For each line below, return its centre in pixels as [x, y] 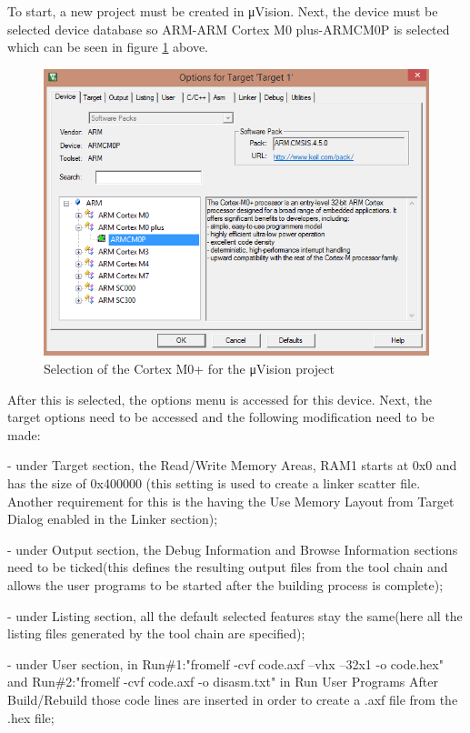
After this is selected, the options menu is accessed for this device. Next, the [220, 399]
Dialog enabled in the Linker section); [113, 519]
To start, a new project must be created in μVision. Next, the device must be [223, 11]
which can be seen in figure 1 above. [108, 47]
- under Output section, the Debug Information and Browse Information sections [233, 549]
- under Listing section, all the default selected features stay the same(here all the [235, 615]
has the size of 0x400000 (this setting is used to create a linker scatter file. [214, 483]
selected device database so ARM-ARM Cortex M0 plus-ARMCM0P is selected [229, 29]
